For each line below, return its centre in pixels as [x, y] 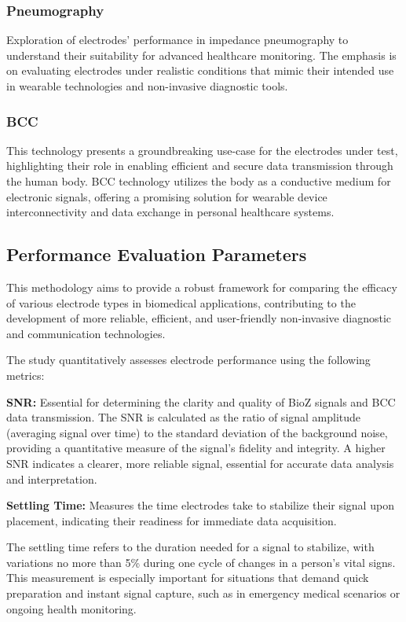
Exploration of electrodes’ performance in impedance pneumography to [177, 40]
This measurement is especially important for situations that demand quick [188, 578]
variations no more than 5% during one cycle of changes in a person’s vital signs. [201, 562]
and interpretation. [52, 478]
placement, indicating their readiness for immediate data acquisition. [172, 520]
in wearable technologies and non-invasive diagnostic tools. [147, 86]
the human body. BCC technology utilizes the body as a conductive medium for [199, 181]
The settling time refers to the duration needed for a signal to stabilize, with [190, 547]
